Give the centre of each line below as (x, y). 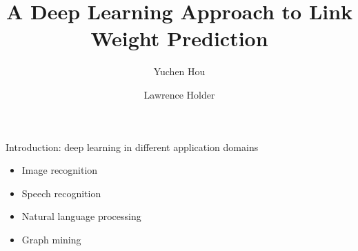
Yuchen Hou (179, 71)
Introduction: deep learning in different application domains (132, 147)
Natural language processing (81, 216)
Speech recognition (61, 193)
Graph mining (51, 239)
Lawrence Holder (179, 94)
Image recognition (60, 170)
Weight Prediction (179, 38)
